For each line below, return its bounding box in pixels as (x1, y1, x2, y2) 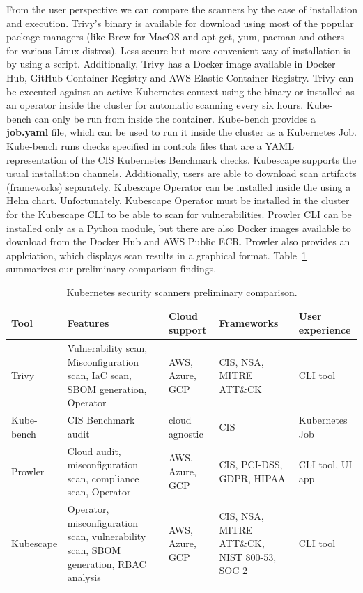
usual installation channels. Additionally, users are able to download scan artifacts (6, 166, 357, 180)
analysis (67, 570, 101, 585)
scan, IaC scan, (67, 368, 132, 383)
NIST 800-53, (219, 549, 277, 564)
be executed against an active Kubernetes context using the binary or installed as (6, 84, 355, 98)
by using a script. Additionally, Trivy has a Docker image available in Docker (6, 56, 336, 71)
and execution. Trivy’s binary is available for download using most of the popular (6, 15, 354, 30)
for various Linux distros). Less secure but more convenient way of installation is (6, 43, 350, 57)
